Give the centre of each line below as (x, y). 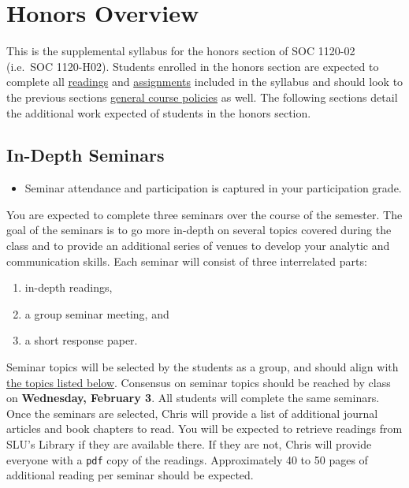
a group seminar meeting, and (97, 313)
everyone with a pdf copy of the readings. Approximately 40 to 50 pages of (187, 459)
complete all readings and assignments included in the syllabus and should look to (205, 82)
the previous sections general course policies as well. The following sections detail (202, 97)
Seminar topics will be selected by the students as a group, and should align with (203, 367)
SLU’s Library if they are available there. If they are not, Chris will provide (189, 444)
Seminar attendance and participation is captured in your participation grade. (213, 188)
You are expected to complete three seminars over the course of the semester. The (204, 214)
